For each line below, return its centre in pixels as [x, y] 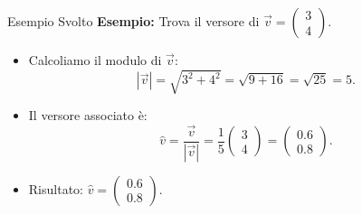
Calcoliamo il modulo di [95, 60]
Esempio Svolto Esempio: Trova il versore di [133, 21]
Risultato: [56, 188]
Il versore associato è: [88, 115]
